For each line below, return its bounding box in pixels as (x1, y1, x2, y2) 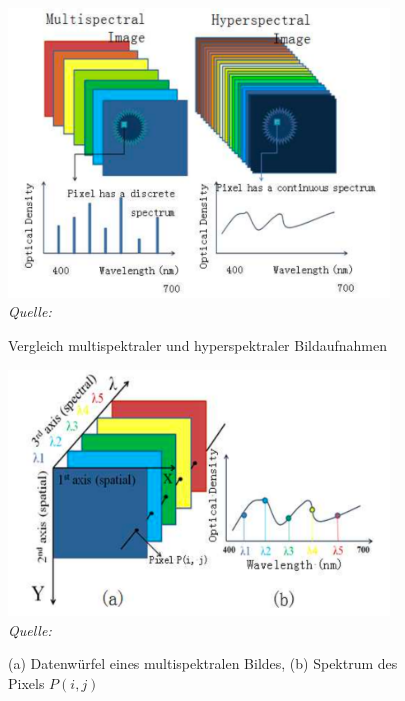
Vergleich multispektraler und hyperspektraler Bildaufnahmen (8, 334, 388, 355)
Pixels (8, 673, 45, 693)
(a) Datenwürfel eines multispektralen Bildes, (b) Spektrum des (8, 653, 398, 674)
